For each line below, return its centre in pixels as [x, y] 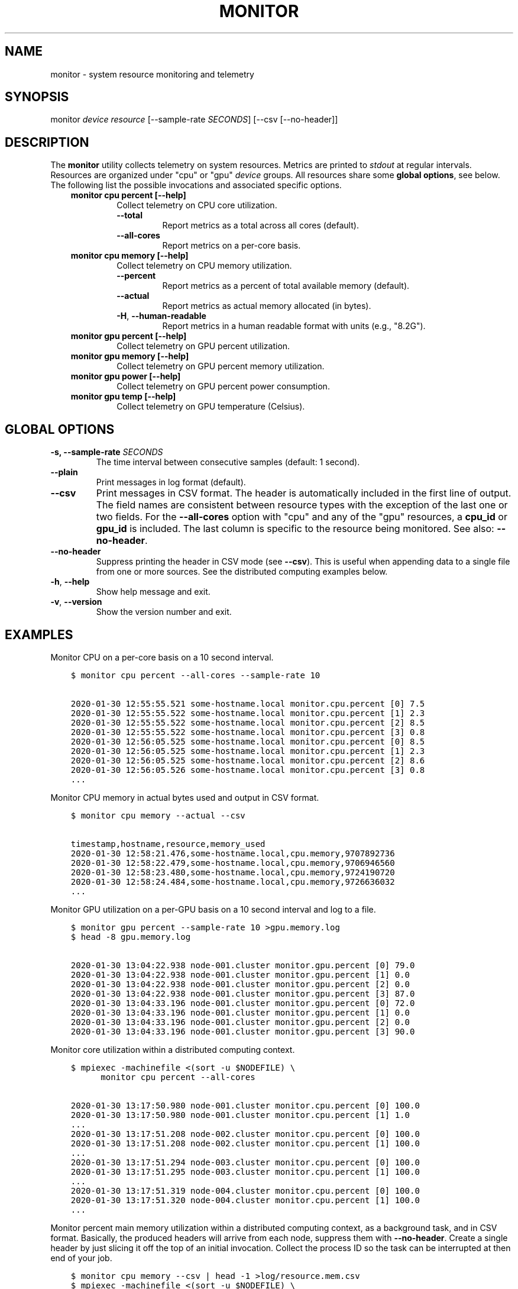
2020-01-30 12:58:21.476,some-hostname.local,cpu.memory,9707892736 [233, 853]
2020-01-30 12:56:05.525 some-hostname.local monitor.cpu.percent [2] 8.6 [248, 760]
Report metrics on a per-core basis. [232, 246]
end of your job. [81, 1258]
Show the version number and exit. [164, 612]
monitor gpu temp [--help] [123, 397]
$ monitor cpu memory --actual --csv [158, 815]
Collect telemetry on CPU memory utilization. [204, 266]
